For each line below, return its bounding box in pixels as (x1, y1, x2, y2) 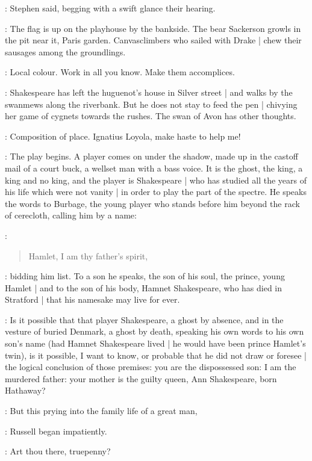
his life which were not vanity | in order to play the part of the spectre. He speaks (5, 185, 307, 198)
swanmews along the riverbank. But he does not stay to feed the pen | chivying (5, 97, 298, 110)
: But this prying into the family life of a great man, (5, 404, 198, 417)
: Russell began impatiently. (5, 424, 107, 437)
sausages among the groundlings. (5, 45, 126, 58)
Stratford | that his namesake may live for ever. (5, 293, 180, 306)
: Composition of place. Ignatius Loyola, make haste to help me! (5, 129, 241, 142)
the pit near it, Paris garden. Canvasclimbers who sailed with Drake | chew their (5, 34, 302, 46)
